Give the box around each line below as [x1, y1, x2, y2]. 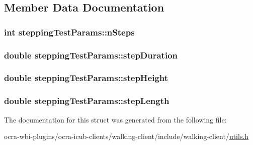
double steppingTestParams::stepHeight [4, 71, 168, 84]
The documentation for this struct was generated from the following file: [4, 114, 227, 124]
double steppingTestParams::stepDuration [4, 48, 178, 61]
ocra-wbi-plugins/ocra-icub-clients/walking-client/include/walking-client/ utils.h [4, 131, 249, 141]
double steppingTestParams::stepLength [4, 94, 170, 107]
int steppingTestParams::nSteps [4, 25, 135, 38]
